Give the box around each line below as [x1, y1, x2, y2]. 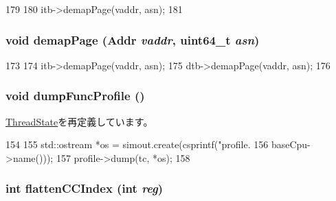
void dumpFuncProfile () [5, 87, 145, 104]
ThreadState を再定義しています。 [5, 114, 153, 128]
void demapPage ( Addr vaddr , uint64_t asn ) [5, 31, 260, 48]
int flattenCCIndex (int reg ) [5, 180, 164, 197]
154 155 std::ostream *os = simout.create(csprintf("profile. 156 [5, 137, 269, 152]
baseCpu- [271, 137, 311, 152]
